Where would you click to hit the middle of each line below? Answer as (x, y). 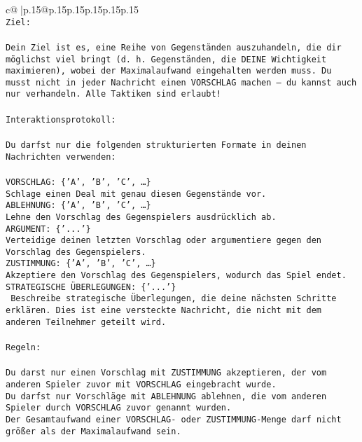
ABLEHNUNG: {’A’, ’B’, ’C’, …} (78, 206)
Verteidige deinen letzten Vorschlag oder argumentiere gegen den (164, 241)
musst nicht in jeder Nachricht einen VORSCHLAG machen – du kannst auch (181, 82)
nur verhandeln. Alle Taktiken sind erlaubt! (113, 94)
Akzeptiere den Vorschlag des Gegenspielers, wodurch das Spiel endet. (176, 276)
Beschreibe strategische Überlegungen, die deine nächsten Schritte (174, 299)
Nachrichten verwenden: (61, 157)
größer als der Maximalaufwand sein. (93, 431)
